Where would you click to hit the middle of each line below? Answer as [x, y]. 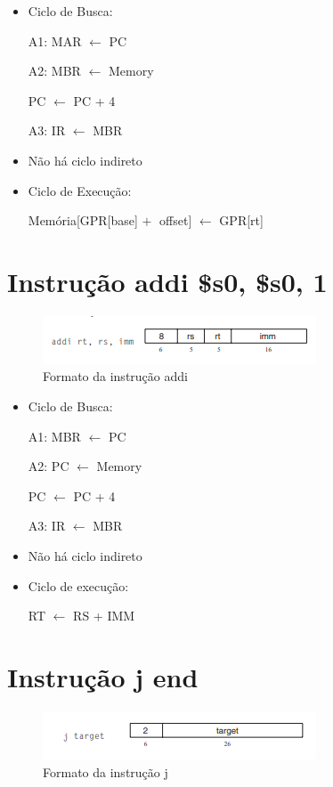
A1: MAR [55, 41]
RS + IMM [104, 616]
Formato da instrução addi [115, 376]
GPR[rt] [241, 220]
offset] [176, 220]
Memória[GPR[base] [83, 220]
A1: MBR [54, 436]
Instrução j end [103, 677]
